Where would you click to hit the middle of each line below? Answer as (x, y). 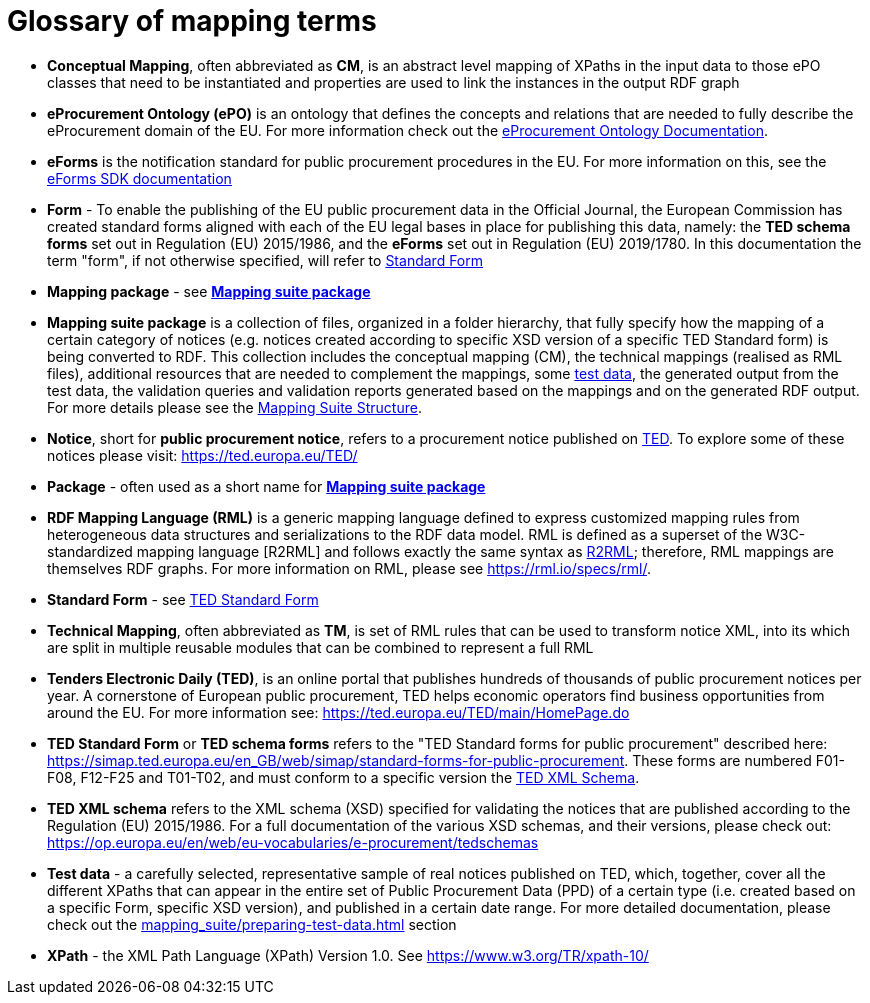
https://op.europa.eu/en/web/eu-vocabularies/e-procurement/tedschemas (293, 842)
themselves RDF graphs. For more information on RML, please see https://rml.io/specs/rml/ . (349, 568)
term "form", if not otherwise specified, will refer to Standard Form (265, 260)
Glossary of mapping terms (192, 21)
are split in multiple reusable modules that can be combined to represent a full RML (320, 647)
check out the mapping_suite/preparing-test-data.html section (252, 924)
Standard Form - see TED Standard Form (183, 599)
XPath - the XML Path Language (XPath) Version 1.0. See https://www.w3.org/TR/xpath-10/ (348, 955)
